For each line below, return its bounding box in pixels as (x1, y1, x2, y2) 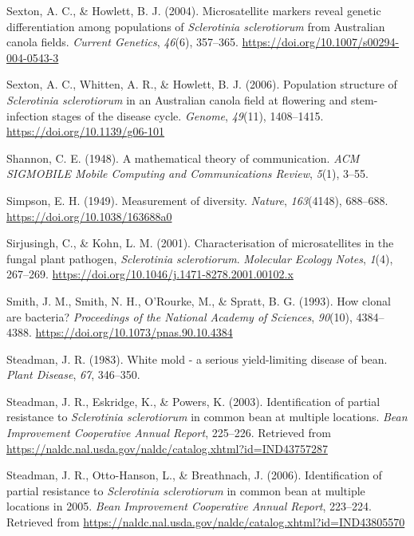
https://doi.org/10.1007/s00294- (242, 33, 400, 50)
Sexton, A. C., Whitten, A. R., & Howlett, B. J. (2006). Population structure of (6, 76, 397, 93)
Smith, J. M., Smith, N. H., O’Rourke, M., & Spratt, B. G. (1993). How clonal (6, 292, 391, 309)
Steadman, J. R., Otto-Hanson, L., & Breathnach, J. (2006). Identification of (6, 467, 382, 483)
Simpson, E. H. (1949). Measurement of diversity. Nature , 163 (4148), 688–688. (6, 191, 388, 208)
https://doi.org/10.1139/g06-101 (6, 123, 165, 140)
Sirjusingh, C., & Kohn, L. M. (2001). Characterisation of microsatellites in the (6, 235, 394, 251)
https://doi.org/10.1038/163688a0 (6, 207, 172, 224)
